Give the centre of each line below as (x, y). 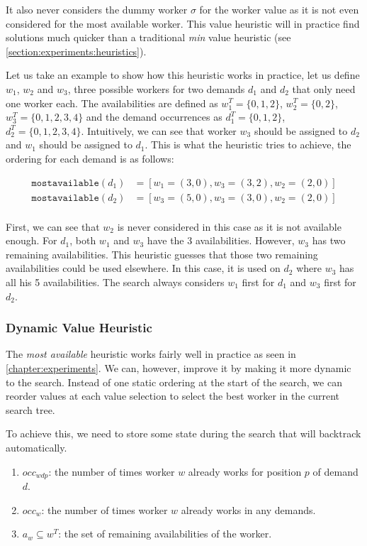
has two (329, 240)
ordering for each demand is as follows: (90, 158)
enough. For (32, 240)
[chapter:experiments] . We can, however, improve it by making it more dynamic (179, 368)
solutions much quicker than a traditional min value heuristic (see (148, 37)
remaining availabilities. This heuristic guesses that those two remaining (162, 254)
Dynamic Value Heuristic (79, 328)
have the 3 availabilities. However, (221, 240)
